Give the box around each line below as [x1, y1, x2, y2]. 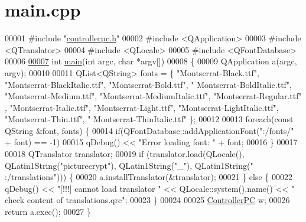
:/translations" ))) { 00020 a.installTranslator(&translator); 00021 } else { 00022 [5, 171, 292, 183]
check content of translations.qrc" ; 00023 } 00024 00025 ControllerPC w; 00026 [5, 194, 290, 206]
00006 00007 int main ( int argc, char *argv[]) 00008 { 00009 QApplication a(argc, [5, 55, 297, 67]
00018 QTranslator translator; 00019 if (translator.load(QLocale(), [5, 148, 245, 160]
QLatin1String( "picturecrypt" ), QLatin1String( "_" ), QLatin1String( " [5, 159, 253, 171]
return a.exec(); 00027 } [5, 205, 91, 218]
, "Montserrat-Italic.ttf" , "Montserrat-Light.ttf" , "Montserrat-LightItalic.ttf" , [5, 101, 279, 113]
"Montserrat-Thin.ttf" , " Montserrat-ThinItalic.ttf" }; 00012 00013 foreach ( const [5, 113, 294, 125]
